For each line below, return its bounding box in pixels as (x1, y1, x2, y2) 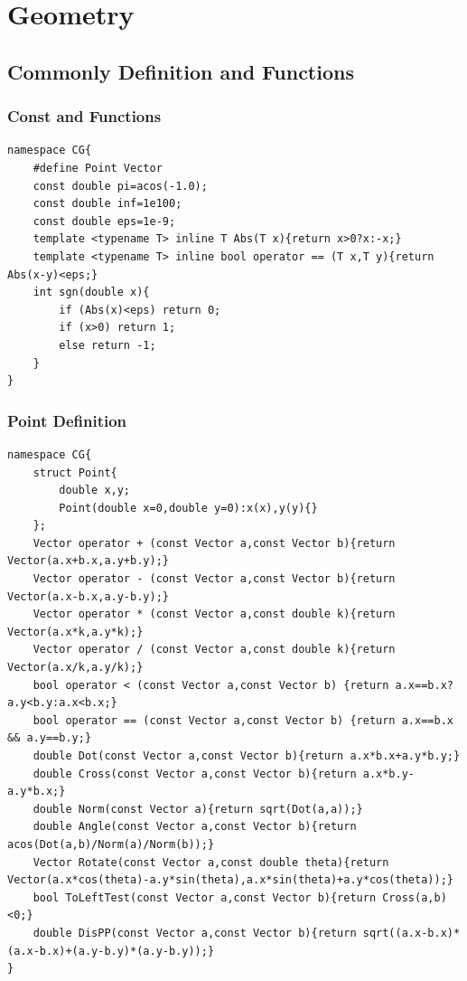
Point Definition (7, 409, 127, 431)
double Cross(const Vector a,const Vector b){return (33, 767, 357, 780)
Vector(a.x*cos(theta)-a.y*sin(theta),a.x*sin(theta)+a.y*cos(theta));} (7, 873, 453, 887)
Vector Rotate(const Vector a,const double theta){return (33, 855, 389, 869)
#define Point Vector (33, 161, 163, 175)
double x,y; (59, 484, 131, 497)
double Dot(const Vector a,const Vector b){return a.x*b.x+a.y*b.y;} (33, 750, 461, 762)
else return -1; (59, 338, 156, 352)
